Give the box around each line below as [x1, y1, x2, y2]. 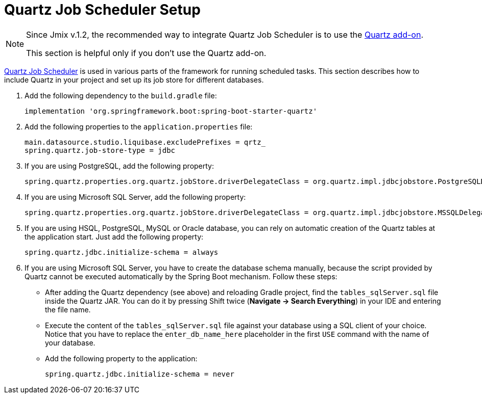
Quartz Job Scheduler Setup [4, 1, 201, 18]
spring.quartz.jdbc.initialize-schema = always [25, 248, 219, 256]
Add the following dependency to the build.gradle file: [25, 91, 217, 100]
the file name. [45, 305, 91, 314]
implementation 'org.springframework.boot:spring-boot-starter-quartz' [25, 107, 318, 115]
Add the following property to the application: [45, 354, 198, 363]
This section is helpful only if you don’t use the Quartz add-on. [26, 47, 267, 58]
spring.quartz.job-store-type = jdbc [25, 146, 176, 154]
